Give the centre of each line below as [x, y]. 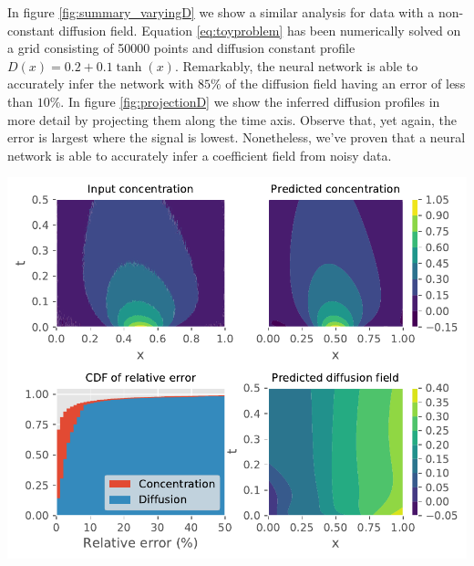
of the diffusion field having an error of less [345, 84]
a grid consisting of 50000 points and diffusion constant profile [181, 48]
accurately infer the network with [101, 84]
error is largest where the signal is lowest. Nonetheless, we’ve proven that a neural [237, 137]
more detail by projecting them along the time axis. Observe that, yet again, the [232, 119]
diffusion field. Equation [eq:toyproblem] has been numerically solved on [260, 30]
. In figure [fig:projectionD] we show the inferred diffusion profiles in [250, 101]
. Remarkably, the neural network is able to [296, 65]
